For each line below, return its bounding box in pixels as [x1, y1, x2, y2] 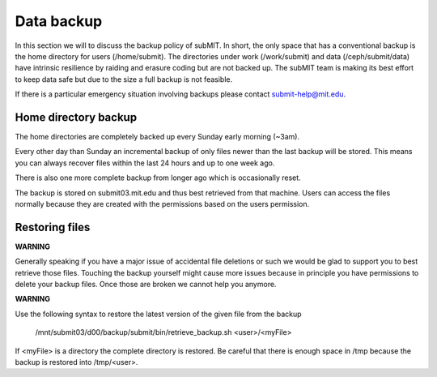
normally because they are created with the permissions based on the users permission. [15, 199, 310, 208]
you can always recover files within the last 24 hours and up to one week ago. [15, 158, 275, 168]
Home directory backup [15, 110, 138, 124]
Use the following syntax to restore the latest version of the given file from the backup [15, 309, 303, 319]
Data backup [15, 12, 103, 30]
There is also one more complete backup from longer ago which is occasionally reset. [15, 173, 301, 182]
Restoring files [15, 220, 91, 234]
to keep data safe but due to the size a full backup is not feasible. [15, 74, 233, 84]
